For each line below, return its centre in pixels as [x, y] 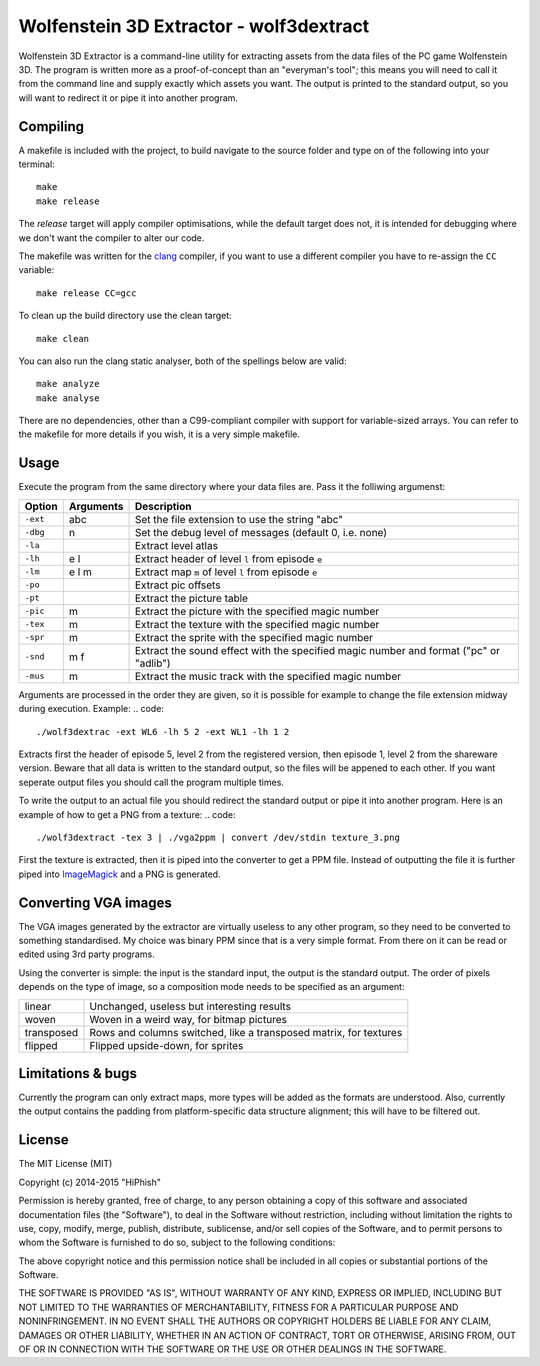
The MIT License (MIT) [65, 1164]
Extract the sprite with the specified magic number [254, 637]
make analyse [68, 398]
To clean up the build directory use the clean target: [125, 316]
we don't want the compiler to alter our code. [111, 237]
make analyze [68, 384]
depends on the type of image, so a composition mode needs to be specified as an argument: [211, 987]
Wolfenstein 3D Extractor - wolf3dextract [194, 26]
